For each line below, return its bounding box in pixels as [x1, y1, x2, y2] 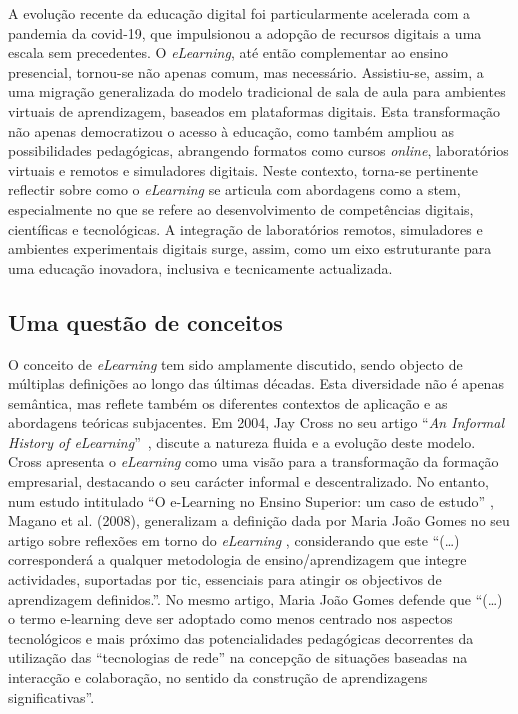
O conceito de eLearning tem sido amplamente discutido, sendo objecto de [8, 353, 463, 374]
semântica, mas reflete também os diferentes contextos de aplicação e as [8, 392, 448, 413]
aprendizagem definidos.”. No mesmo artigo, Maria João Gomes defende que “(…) [8, 588, 503, 609]
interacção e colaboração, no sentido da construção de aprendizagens [8, 667, 428, 688]
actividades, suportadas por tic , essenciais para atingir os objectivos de [8, 569, 442, 590]
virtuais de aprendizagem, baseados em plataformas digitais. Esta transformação [8, 100, 501, 121]
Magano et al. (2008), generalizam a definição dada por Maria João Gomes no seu [8, 510, 510, 531]
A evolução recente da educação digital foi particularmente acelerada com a [8, 3, 471, 23]
